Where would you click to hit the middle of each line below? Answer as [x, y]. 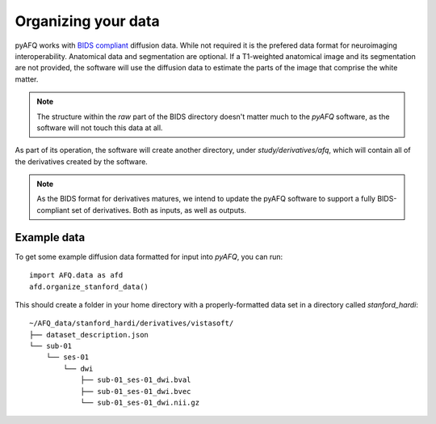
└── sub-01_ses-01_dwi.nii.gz [140, 403]
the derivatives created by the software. [82, 161]
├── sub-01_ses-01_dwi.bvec [136, 391]
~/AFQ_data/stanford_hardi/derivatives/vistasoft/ [132, 323]
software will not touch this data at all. [100, 127]
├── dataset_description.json [89, 335]
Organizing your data [88, 21]
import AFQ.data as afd [76, 276]
